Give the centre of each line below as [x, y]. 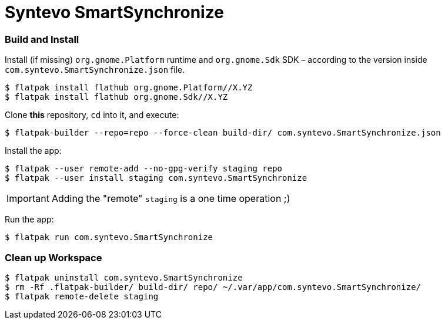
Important [28, 199]
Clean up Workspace [53, 257]
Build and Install [42, 39]
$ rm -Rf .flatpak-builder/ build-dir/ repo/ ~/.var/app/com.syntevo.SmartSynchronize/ [213, 287]
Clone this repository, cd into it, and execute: [92, 115]
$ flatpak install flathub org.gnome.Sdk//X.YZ [116, 97]
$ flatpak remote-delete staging [82, 296]
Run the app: [29, 220]
